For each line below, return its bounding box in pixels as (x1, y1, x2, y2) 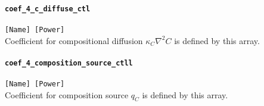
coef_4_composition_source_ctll (5, 58, 133, 67)
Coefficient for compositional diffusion (5, 34, 143, 46)
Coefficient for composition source (5, 88, 129, 101)
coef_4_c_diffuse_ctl (5, 4, 91, 13)
